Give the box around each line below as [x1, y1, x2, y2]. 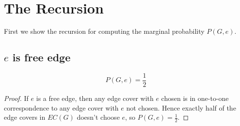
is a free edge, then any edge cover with [36, 93, 154, 103]
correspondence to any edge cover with [4, 102, 119, 112]
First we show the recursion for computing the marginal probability [4, 26, 205, 36]
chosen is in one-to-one [161, 93, 229, 103]
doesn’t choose [77, 112, 120, 122]
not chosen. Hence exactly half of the [126, 102, 236, 112]
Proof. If [4, 93, 29, 103]
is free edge [12, 50, 71, 65]
